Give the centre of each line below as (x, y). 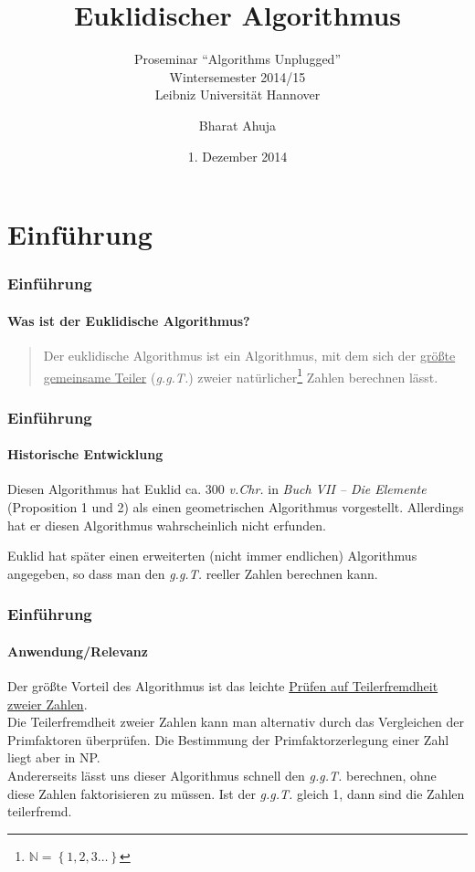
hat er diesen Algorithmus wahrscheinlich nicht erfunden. (167, 525)
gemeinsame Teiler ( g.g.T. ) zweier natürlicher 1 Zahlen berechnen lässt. (241, 375)
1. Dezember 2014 (237, 156)
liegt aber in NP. (54, 757)
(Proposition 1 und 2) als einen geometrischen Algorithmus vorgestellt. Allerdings (236, 507)
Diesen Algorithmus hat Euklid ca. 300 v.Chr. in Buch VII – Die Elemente (217, 489)
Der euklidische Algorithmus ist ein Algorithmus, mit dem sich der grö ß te (249, 355)
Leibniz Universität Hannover (237, 95)
